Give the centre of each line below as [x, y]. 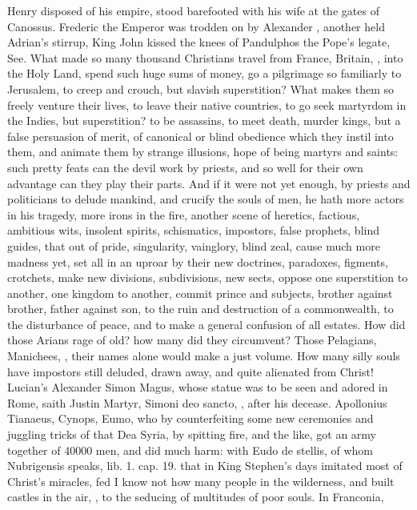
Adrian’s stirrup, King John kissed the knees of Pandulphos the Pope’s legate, [199, 42]
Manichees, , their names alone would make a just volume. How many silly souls [204, 356]
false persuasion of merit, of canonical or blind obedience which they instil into [200, 136]
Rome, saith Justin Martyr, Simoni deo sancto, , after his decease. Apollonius [197, 402]
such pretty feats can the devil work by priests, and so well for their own [185, 167]
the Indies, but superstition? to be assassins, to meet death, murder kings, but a [204, 120]
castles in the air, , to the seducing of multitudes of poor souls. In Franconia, [196, 497]
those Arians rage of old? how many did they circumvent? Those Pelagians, [192, 340]
